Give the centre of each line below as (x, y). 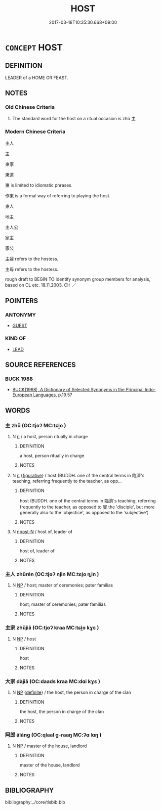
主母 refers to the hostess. (32, 269)
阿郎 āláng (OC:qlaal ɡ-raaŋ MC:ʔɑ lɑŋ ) (53, 735)
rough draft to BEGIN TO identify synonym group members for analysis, (78, 279)
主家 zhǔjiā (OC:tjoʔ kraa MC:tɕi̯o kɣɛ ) (52, 628)
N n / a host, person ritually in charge (50, 437)
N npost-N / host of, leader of (42, 532)
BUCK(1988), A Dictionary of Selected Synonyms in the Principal (78, 390)
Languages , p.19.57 (53, 395)
